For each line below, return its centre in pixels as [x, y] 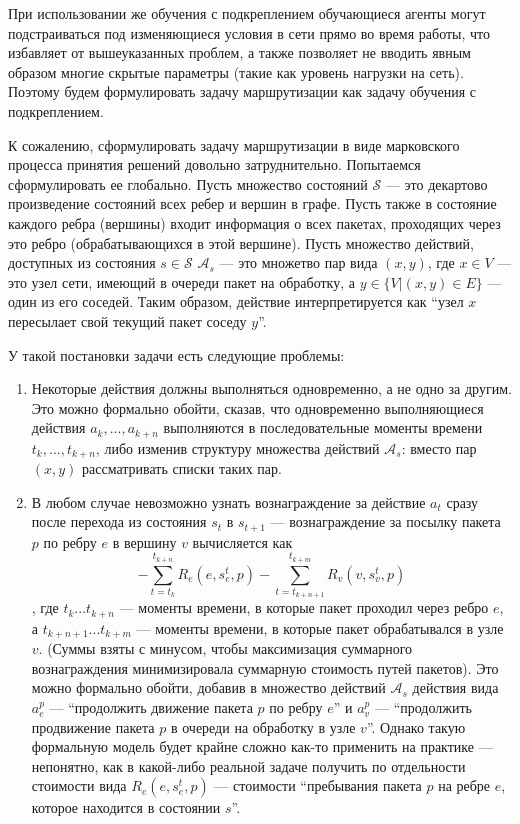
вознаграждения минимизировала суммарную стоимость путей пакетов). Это [265, 667]
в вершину [144, 541]
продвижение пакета [93, 726]
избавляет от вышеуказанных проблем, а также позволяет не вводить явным [239, 52]
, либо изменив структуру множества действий [237, 447]
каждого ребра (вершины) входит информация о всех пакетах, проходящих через [254, 222]
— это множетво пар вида [298, 262]
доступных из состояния [82, 262]
